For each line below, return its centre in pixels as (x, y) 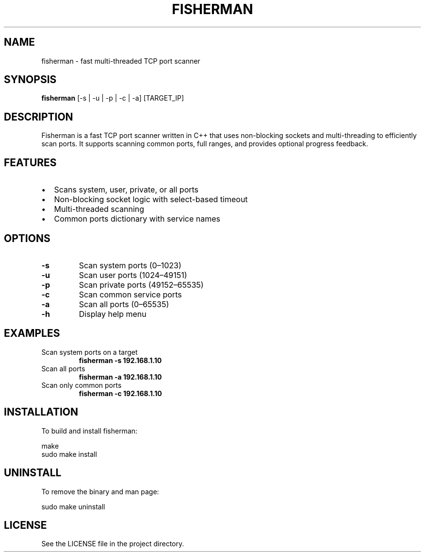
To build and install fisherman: (90, 431)
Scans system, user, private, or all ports (126, 190)
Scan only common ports (82, 385)
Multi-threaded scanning (99, 209)
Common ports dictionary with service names (137, 219)
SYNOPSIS (30, 80)
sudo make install (69, 454)
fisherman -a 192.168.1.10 (120, 377)
